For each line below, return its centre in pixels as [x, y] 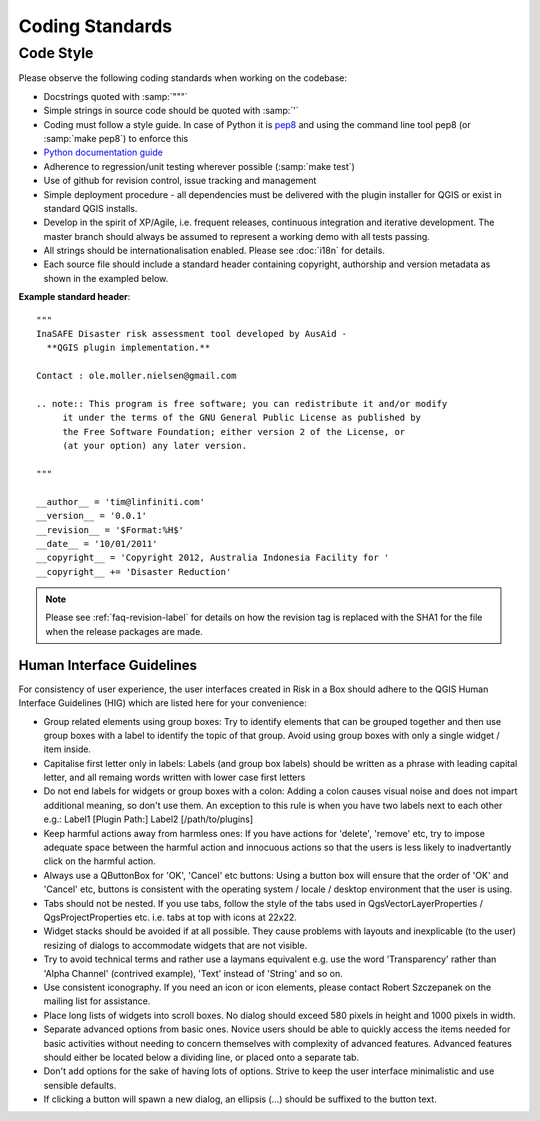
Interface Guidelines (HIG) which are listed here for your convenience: [162, 703]
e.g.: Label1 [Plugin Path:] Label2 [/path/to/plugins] [148, 819]
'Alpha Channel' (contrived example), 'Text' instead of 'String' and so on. [193, 973]
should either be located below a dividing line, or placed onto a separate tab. [201, 1057]
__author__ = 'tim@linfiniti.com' [120, 501]
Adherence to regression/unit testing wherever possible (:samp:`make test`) [199, 166]
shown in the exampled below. [106, 278]
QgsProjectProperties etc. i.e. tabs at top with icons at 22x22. [170, 917]
